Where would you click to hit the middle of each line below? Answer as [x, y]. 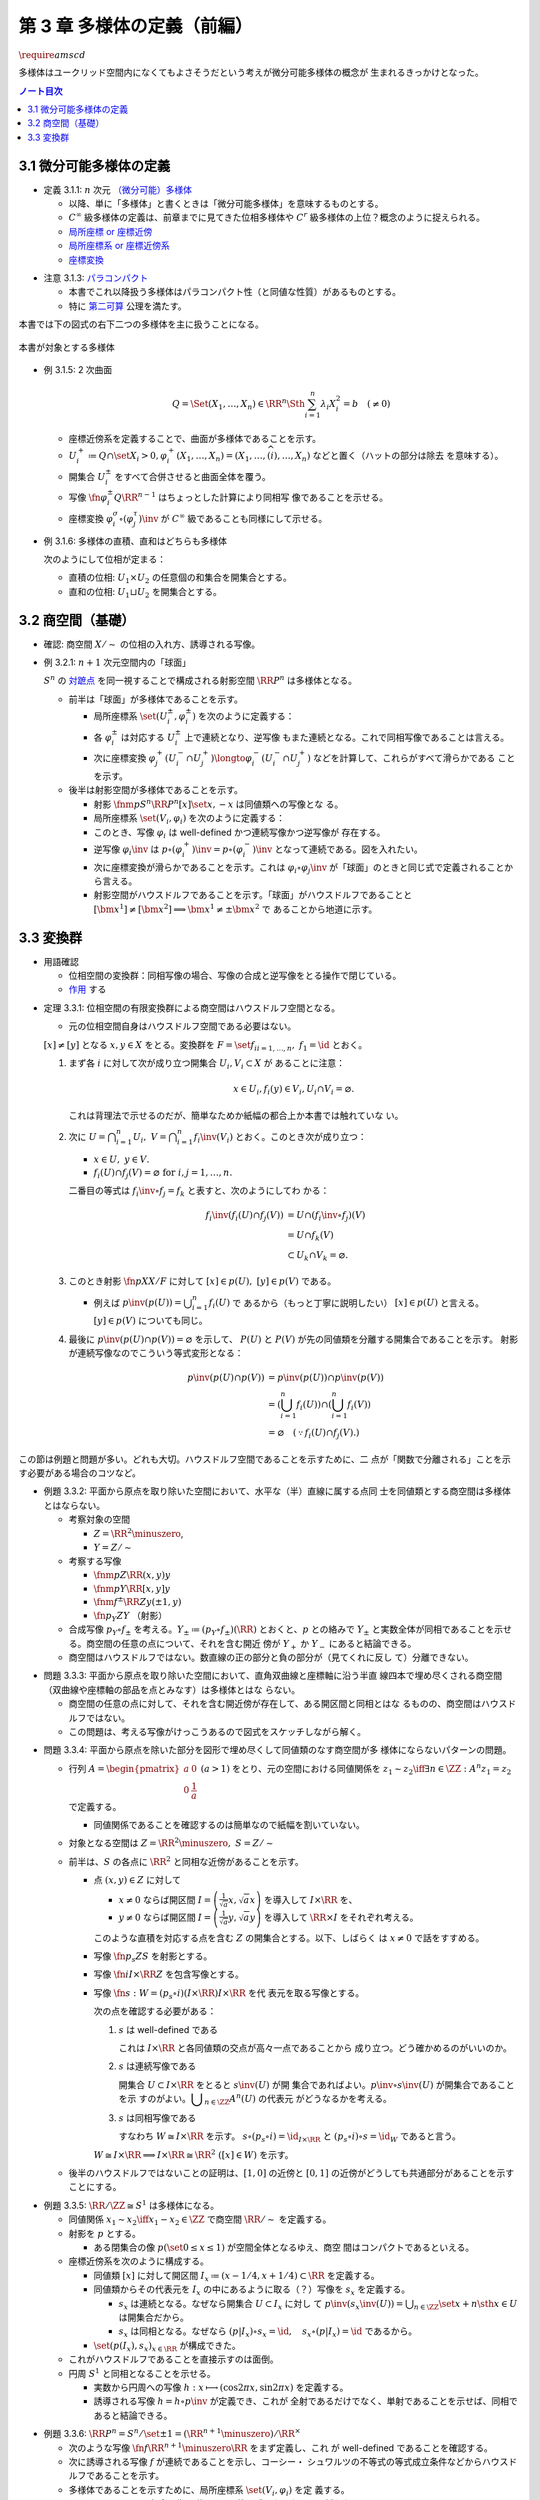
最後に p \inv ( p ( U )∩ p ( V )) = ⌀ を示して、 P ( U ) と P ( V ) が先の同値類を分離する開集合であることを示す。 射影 [293, 1339]
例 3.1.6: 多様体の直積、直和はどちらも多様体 [135, 541]
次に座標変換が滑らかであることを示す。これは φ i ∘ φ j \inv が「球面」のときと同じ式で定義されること [299, 868]
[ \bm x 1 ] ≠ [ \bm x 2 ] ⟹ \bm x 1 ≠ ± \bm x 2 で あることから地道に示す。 [235, 908]
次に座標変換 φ [124, 758]
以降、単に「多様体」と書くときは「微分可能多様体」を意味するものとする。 [226, 203]
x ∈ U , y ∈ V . [121, 1159]
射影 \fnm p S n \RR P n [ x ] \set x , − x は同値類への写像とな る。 [218, 803]
